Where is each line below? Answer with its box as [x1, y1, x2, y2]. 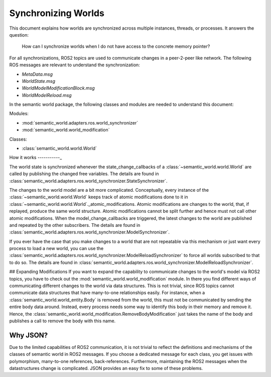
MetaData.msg [22, 71, 53, 77]
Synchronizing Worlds [9, 8, 105, 19]
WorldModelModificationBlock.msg [22, 85, 95, 91]
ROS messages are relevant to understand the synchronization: [9, 62, 140, 68]
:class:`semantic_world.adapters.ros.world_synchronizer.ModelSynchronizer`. [9, 229, 170, 235]
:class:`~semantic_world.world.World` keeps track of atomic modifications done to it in [9, 194, 188, 200]
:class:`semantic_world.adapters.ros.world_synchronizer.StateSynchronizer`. [9, 178, 168, 184]
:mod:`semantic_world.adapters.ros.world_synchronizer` [22, 119, 139, 125]
